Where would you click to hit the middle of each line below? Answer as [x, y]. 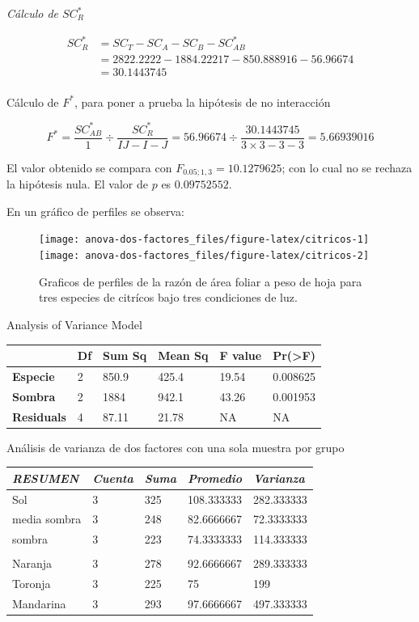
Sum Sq [125, 355]
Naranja [32, 563]
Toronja [32, 584]
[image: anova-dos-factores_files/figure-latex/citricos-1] [204, 240]
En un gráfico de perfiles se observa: [95, 211]
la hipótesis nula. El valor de [78, 184]
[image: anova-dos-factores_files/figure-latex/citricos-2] [204, 256]
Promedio [215, 478]
